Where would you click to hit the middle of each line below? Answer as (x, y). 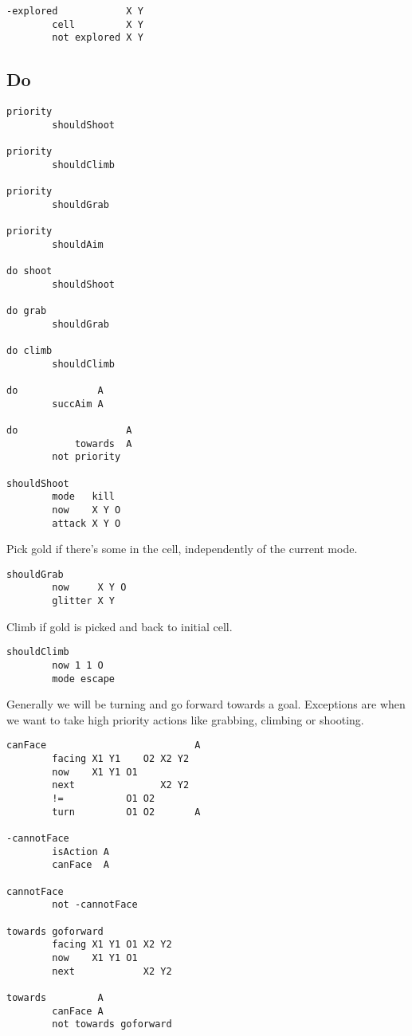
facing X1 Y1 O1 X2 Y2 (112, 945)
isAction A (80, 852)
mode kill (84, 497)
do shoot (29, 271)
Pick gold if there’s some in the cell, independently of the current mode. (182, 549)
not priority (86, 457)
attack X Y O (86, 523)
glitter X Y (84, 601)
